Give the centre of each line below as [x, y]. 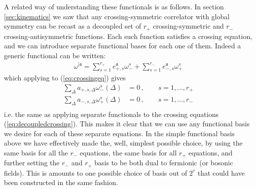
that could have [221, 172]
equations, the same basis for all [128, 152]
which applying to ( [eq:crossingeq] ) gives [65, 78]
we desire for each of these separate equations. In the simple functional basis [119, 133]
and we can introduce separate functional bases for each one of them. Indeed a [123, 46]
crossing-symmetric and [188, 26]
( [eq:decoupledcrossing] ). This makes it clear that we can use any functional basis [127, 124]
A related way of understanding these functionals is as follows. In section [114, 6]
